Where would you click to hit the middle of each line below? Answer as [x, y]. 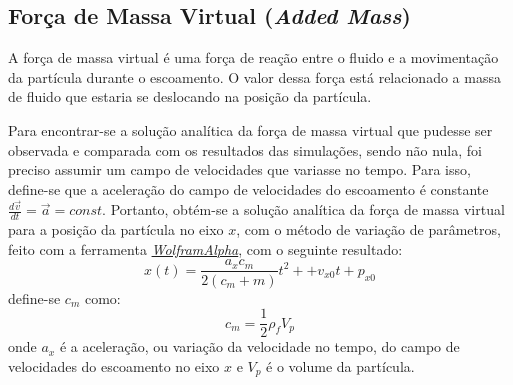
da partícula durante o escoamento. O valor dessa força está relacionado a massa [254, 76]
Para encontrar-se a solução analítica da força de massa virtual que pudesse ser [250, 129]
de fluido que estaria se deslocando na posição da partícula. [190, 96]
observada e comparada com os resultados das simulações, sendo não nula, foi [245, 149]
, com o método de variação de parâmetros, [368, 229]
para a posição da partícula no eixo [116, 229]
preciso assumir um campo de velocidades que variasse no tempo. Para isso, [239, 169]
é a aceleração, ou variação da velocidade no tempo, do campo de [259, 346]
